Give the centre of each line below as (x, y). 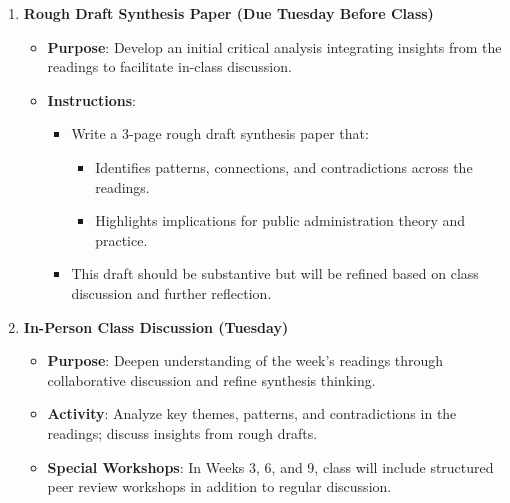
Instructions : (91, 99)
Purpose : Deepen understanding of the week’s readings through (245, 360)
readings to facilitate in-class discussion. (169, 66)
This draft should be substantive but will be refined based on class (275, 273)
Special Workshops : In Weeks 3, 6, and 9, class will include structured (270, 466)
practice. (121, 239)
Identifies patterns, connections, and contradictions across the (284, 166)
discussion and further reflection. (171, 292)
